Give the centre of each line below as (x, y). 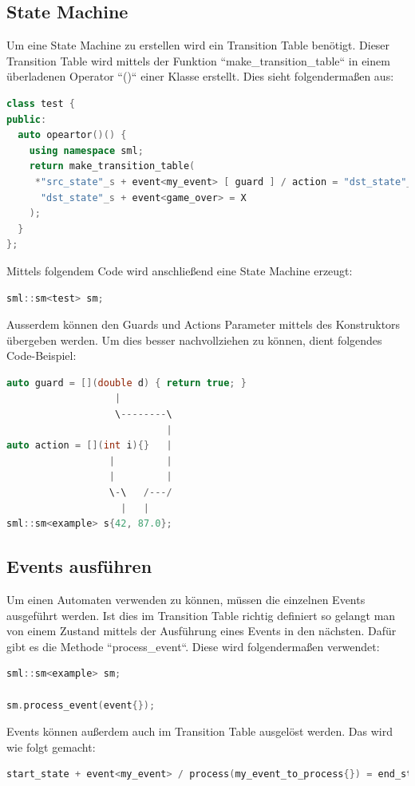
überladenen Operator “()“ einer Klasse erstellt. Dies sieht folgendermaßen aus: (200, 76)
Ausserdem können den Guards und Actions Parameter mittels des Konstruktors (204, 324)
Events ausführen (79, 566)
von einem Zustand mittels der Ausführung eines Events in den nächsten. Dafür (202, 631)
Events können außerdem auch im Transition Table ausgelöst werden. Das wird (200, 731)
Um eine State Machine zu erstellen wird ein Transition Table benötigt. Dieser (198, 45)
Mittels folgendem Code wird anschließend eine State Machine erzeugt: (180, 270)
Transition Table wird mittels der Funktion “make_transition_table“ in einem (198, 60)
